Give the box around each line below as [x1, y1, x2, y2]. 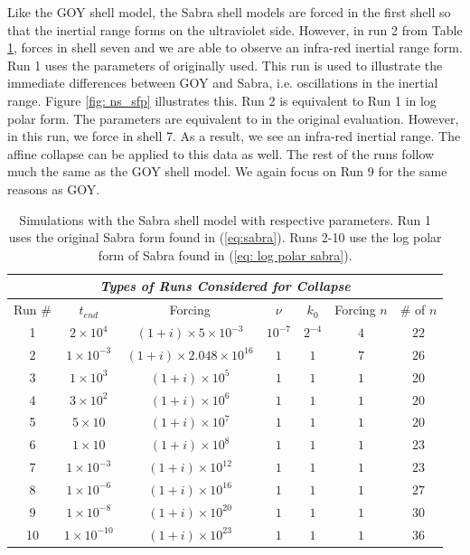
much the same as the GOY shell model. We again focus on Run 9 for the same [7, 162, 447, 181]
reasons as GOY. [7, 179, 100, 198]
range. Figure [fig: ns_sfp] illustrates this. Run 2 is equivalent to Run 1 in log [7, 90, 437, 109]
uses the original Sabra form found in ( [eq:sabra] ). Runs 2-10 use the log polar [8, 228, 442, 247]
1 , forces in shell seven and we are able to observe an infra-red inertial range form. [7, 38, 463, 57]
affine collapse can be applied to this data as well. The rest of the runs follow [7, 144, 435, 163]
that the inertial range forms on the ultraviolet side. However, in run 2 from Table [7, 20, 463, 39]
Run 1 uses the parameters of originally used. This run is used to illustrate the [7, 55, 443, 74]
